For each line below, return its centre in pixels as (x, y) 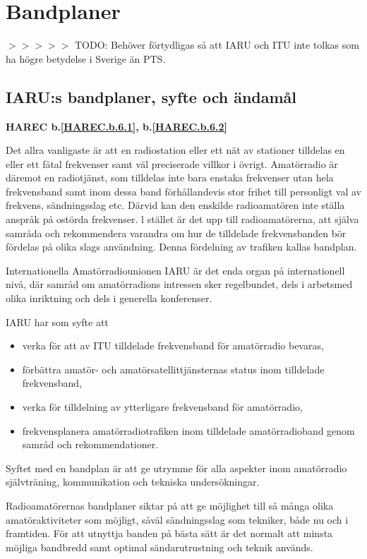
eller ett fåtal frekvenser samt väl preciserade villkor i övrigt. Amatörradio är (172, 163)
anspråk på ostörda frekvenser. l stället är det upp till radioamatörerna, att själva (182, 219)
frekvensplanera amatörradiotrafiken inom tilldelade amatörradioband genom (188, 430)
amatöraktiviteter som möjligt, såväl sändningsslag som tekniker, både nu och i (177, 519)
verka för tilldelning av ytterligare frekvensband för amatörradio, (162, 407)
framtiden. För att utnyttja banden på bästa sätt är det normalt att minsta (169, 533)
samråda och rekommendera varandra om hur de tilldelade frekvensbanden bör (176, 233)
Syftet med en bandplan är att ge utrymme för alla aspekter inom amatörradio (176, 468)
